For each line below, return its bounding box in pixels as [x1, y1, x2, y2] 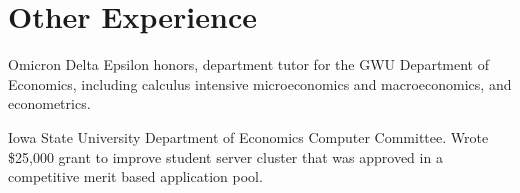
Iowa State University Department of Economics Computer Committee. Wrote [8, 126, 489, 147]
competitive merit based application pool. [8, 166, 263, 187]
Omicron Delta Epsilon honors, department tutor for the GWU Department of [8, 54, 489, 75]
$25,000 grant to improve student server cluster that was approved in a [8, 146, 443, 167]
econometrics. [8, 93, 91, 114]
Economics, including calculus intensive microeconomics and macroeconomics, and [8, 73, 512, 94]
